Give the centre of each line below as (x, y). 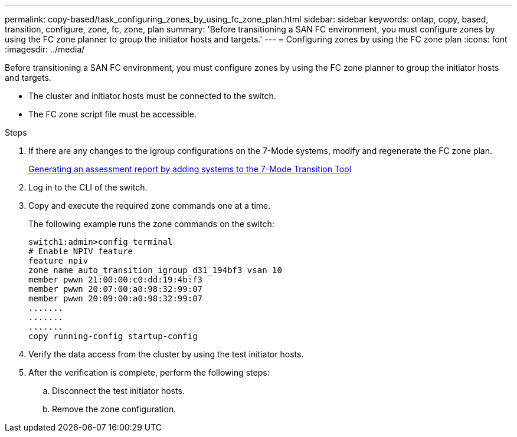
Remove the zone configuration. (114, 409)
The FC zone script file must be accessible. (112, 114)
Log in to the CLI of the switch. (88, 187)
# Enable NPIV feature (81, 251)
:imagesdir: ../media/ (45, 49)
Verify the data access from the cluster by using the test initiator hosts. (166, 354)
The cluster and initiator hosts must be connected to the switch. (152, 96)
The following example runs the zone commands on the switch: (151, 224)
